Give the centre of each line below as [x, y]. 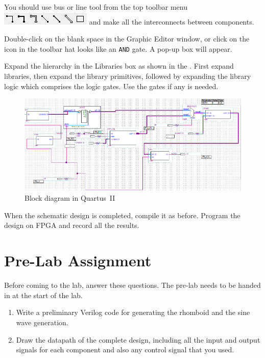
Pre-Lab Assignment [78, 260]
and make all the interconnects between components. [172, 21]
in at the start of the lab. [43, 295]
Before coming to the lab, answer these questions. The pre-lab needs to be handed [132, 285]
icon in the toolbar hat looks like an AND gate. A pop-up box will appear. [118, 48]
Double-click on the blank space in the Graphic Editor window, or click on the [127, 39]
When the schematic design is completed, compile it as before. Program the [122, 215]
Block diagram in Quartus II [70, 198]
